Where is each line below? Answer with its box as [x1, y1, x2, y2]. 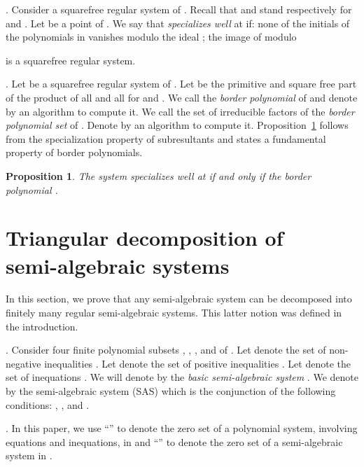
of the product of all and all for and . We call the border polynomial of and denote [6, 90, 358, 104]
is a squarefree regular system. [6, 53, 136, 67]
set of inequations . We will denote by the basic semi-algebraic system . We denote [6, 370, 358, 384]
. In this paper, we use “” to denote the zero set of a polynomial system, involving [6, 421, 358, 435]
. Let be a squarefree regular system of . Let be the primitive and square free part [6, 76, 357, 91]
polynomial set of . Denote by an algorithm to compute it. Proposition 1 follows [6, 118, 349, 132]
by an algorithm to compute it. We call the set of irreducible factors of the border [6, 104, 355, 118]
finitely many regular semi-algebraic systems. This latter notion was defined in [6, 305, 342, 320]
